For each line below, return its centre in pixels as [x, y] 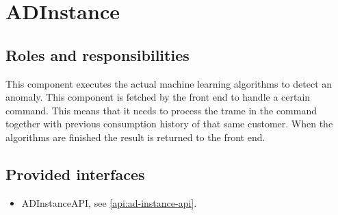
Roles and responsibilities [97, 54]
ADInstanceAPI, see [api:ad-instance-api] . [109, 202]
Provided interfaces [75, 174]
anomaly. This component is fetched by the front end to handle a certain [158, 97]
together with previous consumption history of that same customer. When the [169, 124]
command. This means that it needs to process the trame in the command [161, 110]
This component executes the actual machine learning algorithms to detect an [169, 83]
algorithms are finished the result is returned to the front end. [135, 137]
